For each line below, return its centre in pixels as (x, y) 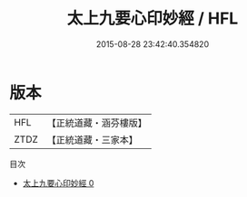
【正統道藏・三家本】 (93, 139)
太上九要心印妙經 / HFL (153, 19)
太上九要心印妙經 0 (58, 183)
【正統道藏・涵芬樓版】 (97, 123)
